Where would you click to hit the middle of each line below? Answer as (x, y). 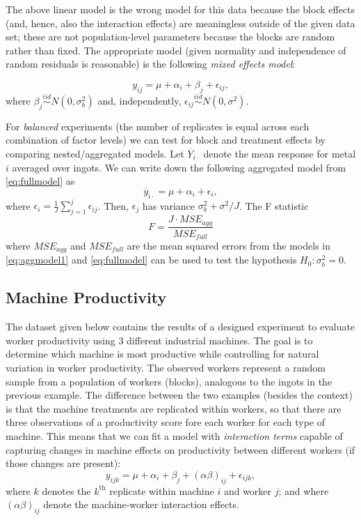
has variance (169, 205)
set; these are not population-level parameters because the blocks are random (170, 37)
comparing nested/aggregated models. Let (95, 153)
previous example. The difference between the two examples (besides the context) (179, 395)
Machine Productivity (86, 297)
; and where (304, 490)
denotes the (66, 490)
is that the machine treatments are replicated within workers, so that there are (174, 408)
